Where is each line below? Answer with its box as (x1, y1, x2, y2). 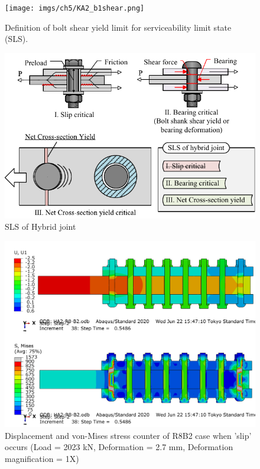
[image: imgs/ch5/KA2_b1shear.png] (5, 4, 145, 12)
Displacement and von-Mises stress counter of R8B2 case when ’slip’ (5, 429, 252, 441)
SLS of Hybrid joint (5, 220, 76, 233)
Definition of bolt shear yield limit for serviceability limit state (5, 21, 232, 33)
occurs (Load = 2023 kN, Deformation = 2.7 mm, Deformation (5, 441, 233, 453)
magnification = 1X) (5, 452, 79, 464)
